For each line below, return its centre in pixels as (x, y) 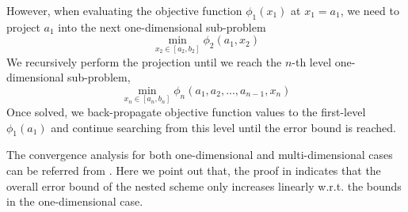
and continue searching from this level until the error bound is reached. (223, 127)
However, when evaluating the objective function (124, 10)
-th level (312, 61)
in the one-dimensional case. (75, 201)
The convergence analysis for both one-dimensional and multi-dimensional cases (200, 155)
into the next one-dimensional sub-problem (162, 26)
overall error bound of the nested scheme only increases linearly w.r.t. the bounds (204, 185)
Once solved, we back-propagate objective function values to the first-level (186, 112)
